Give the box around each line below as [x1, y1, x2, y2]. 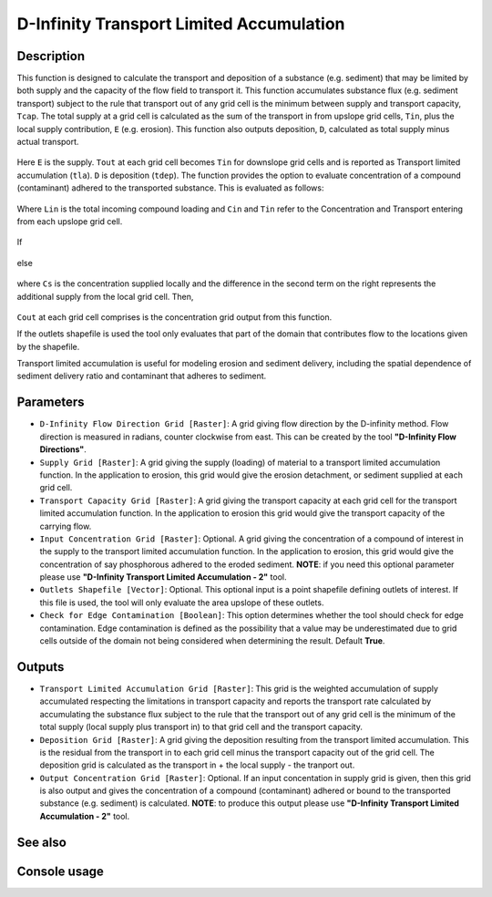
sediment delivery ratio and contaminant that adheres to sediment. [16, 370, 267, 382]
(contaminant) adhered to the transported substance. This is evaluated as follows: [16, 182, 324, 193]
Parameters [16, 395, 85, 410]
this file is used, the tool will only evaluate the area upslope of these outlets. [39, 597, 324, 608]
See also [16, 834, 67, 850]
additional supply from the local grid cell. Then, [16, 291, 194, 302]
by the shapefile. [16, 341, 80, 352]
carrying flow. [39, 521, 92, 531]
